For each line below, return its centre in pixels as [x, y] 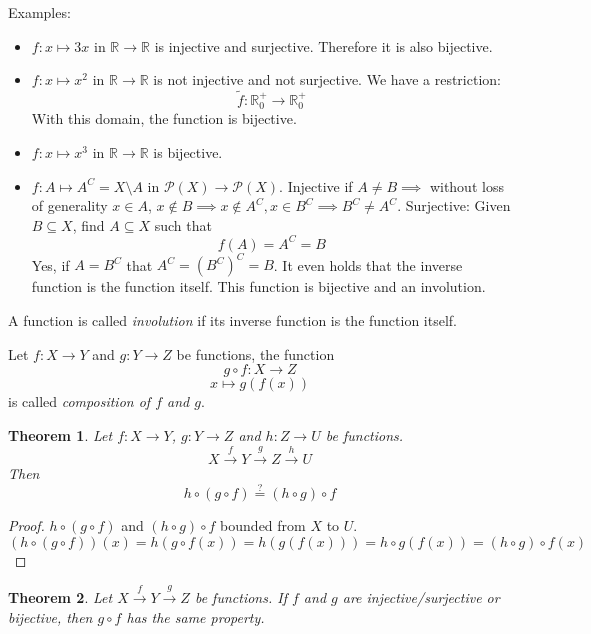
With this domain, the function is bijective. [164, 118]
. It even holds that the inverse [368, 264]
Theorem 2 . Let [60, 596]
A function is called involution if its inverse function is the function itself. [233, 319]
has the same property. [195, 616]
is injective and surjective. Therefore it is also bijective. [323, 45]
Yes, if [50, 264]
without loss [466, 185]
